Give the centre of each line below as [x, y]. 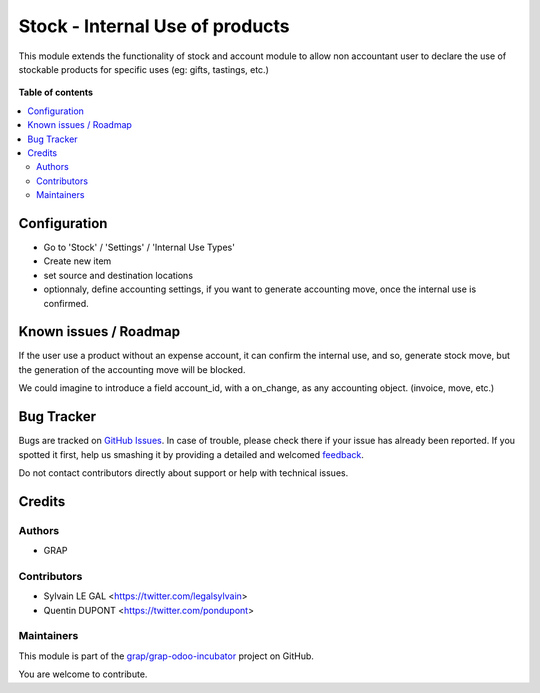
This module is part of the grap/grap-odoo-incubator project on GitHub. [166, 656]
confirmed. [66, 303]
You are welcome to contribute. [83, 674]
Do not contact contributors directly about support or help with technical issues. [183, 472]
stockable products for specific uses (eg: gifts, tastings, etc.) [143, 69]
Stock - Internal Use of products [154, 26]
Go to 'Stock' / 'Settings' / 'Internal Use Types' [139, 247]
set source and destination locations [118, 275]
